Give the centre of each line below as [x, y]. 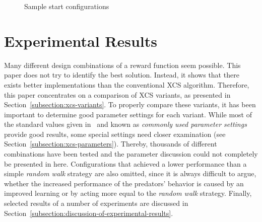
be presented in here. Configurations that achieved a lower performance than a [125, 163]
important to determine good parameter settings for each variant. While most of [128, 114]
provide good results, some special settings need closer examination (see [115, 134]
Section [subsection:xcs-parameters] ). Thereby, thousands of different [111, 144]
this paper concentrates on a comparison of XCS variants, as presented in [117, 94]
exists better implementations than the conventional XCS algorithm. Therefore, [127, 84]
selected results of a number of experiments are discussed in [96, 203]
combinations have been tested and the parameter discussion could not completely [131, 154]
